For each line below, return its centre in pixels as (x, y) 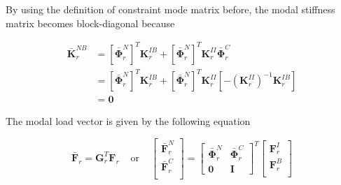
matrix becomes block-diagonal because (90, 23)
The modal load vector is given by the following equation (128, 121)
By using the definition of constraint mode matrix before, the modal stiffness (170, 9)
